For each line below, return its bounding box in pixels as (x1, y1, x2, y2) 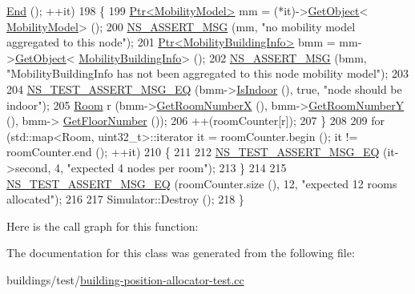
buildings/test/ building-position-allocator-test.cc (6, 271, 244, 288)
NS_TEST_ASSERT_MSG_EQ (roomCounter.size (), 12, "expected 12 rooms (6, 175, 397, 191)
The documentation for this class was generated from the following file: (6, 244, 355, 261)
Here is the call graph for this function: (6, 217, 199, 234)
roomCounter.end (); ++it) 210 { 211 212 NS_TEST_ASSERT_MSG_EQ (6, 143, 380, 160)
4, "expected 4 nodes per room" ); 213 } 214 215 (54, 159, 287, 175)
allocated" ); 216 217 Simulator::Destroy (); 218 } (6, 191, 244, 207)
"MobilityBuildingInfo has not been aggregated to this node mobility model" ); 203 (6, 65, 409, 82)
